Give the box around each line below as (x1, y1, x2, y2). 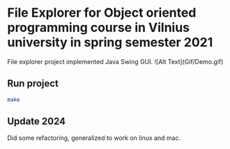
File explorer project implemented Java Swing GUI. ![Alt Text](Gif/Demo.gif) (7, 57, 224, 65)
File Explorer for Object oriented (7, 5, 197, 21)
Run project (7, 78, 59, 90)
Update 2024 (7, 116, 66, 127)
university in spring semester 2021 (7, 35, 213, 50)
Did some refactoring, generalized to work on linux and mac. (7, 134, 181, 142)
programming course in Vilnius (7, 19, 190, 36)
